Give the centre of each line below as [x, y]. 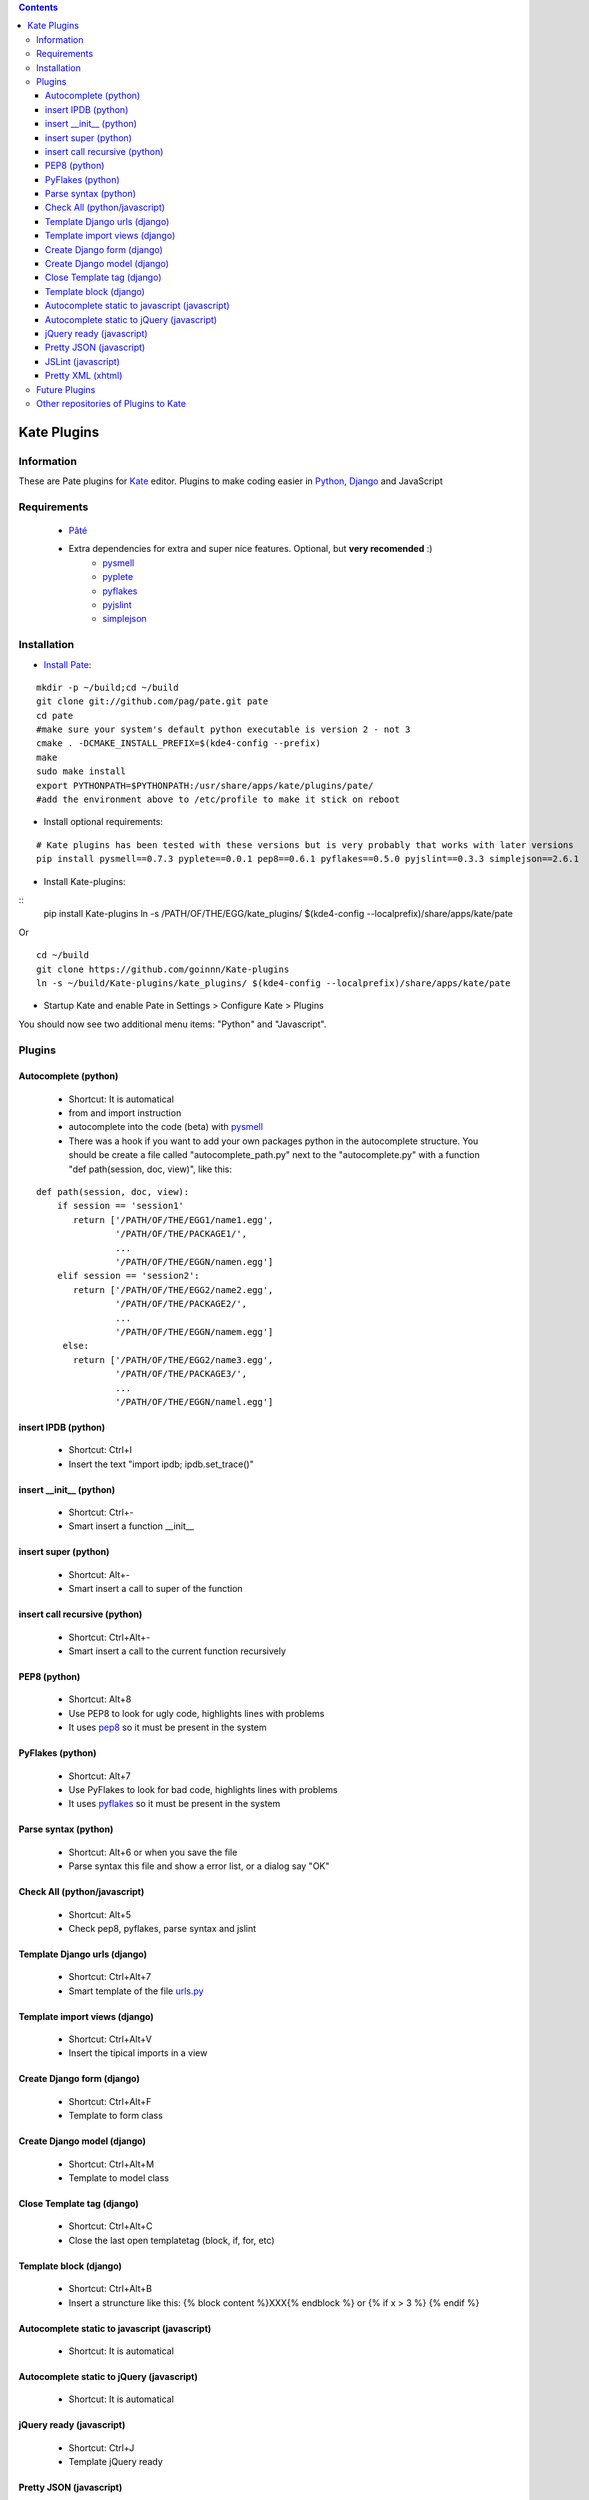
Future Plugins [66, 389]
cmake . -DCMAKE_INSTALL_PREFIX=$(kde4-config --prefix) [179, 743]
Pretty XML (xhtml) [84, 376]
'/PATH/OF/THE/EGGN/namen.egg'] [194, 1261]
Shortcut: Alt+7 [99, 1776]
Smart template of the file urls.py [136, 1991]
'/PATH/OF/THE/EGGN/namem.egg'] [194, 1331]
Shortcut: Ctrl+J [101, 2447]
